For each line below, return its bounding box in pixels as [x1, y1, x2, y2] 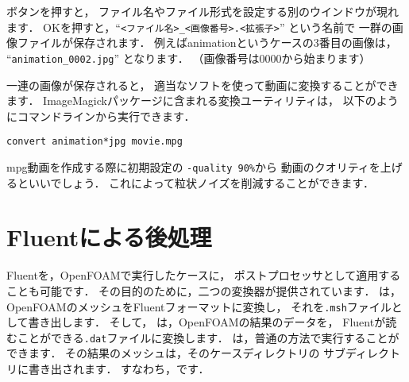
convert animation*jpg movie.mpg [6, 136, 183, 148]
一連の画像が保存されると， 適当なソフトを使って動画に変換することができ [6, 76, 399, 93]
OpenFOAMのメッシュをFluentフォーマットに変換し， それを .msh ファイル [6, 298, 392, 314]
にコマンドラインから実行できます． [6, 107, 195, 124]
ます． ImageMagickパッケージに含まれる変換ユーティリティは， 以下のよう [6, 92, 399, 109]
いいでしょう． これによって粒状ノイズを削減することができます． [28, 174, 375, 191]
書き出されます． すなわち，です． [28, 361, 210, 376]
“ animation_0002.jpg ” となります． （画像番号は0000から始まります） [6, 49, 371, 66]
